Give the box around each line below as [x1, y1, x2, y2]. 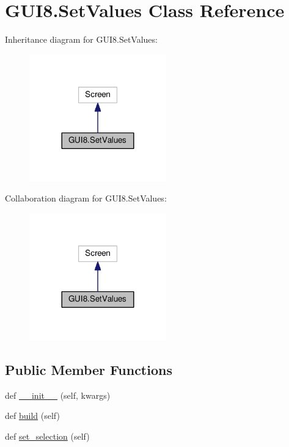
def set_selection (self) [5, 429, 90, 442]
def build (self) [5, 409, 60, 422]
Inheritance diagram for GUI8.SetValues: [5, 33, 158, 46]
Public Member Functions [5, 360, 172, 379]
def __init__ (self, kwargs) [5, 388, 111, 401]
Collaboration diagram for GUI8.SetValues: [5, 192, 167, 205]
